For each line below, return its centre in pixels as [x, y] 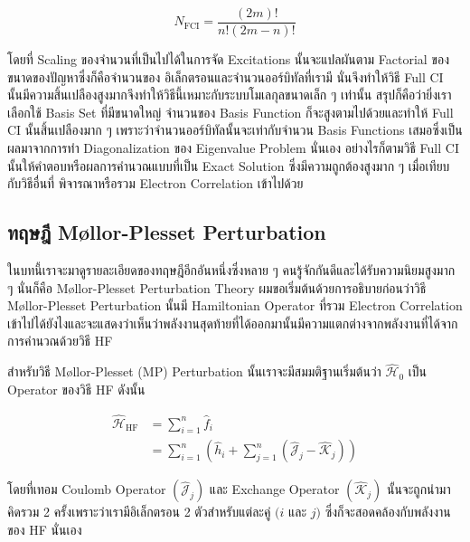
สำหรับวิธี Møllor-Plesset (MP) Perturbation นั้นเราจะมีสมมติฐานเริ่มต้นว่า [194, 371]
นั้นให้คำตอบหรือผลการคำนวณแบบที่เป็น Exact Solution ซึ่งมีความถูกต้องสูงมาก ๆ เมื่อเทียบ [229, 165]
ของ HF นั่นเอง [45, 530]
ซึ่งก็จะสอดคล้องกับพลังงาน [388, 512]
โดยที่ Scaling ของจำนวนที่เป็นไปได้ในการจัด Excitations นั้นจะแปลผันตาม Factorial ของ [229, 59]
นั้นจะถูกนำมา [418, 489]
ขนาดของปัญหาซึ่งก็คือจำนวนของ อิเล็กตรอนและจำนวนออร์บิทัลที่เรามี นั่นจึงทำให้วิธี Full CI [226, 76]
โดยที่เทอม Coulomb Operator [87, 489]
